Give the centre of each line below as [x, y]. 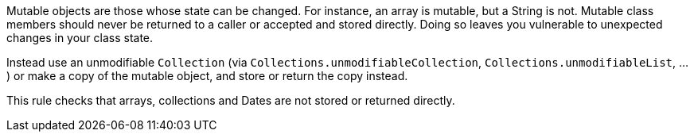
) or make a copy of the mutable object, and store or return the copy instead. [207, 76]
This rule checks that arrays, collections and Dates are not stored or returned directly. [231, 100]
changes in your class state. [80, 38]
